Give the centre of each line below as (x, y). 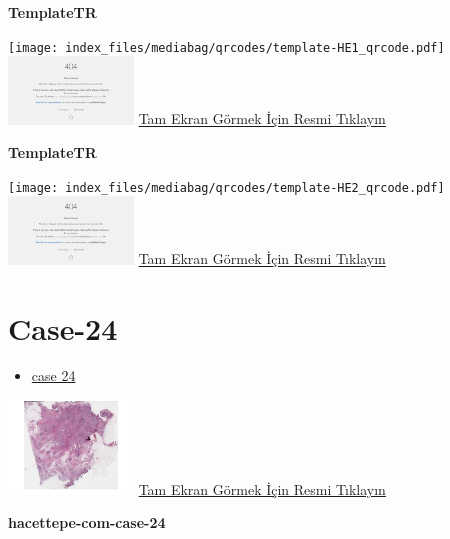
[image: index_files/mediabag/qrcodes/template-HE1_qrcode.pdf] (226, 47)
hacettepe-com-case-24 (87, 522)
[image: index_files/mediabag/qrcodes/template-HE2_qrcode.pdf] (226, 187)
